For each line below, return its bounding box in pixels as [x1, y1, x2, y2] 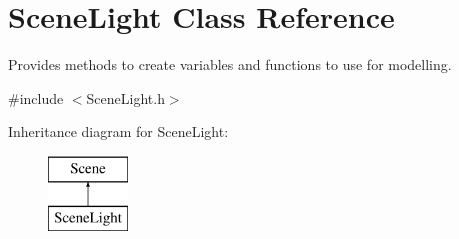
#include [8, 87, 64, 108]
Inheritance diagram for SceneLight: [8, 121, 229, 142]
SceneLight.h [86, 87, 165, 108]
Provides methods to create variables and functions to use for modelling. [8, 54, 452, 75]
